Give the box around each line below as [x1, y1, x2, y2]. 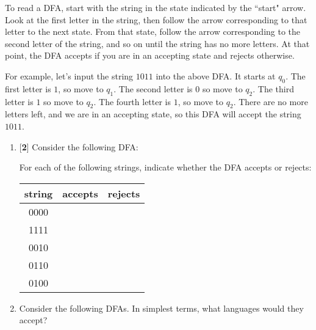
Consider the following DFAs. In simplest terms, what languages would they [19, 301, 304, 314]
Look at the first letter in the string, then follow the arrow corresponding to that [5, 13, 307, 26]
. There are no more [233, 95, 308, 108]
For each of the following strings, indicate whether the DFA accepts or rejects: [19, 161, 312, 174]
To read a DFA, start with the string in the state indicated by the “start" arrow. [5, 1, 306, 13]
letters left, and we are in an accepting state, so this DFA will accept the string [5, 108, 301, 120]
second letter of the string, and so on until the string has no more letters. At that [5, 37, 310, 50]
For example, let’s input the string [5, 69, 134, 82]
